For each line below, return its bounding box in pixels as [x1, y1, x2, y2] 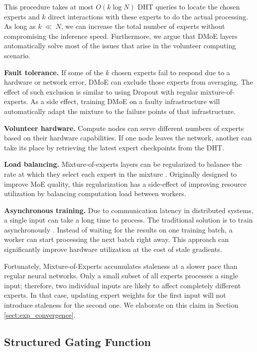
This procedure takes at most [4, 1, 94, 11]
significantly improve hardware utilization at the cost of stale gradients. [4, 244, 222, 254]
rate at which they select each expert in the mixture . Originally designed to [4, 168, 237, 179]
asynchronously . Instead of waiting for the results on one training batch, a [4, 224, 233, 235]
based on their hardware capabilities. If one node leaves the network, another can [4, 132, 252, 143]
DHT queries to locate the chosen [137, 1, 240, 11]
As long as [4, 21, 36, 31]
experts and [4, 11, 40, 21]
